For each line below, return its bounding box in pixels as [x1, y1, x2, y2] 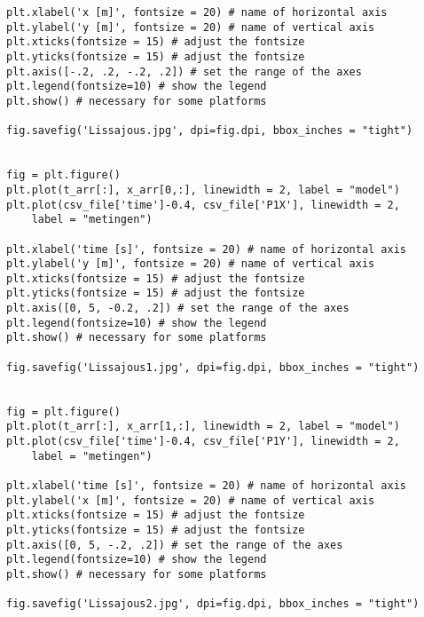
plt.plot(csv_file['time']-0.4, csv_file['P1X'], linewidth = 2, [6, 198, 400, 211]
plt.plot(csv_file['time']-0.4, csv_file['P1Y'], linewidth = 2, [6, 435, 400, 448]
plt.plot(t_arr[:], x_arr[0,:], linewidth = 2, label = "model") [6, 183, 400, 196]
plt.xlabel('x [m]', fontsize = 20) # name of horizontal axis [6, 6, 388, 19]
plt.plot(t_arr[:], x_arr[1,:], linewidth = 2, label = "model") [6, 420, 400, 433]
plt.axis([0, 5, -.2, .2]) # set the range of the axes [6, 538, 343, 551]
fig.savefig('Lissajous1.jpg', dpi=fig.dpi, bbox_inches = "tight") [6, 360, 420, 374]
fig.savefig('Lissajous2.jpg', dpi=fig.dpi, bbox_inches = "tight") [6, 597, 420, 611]
